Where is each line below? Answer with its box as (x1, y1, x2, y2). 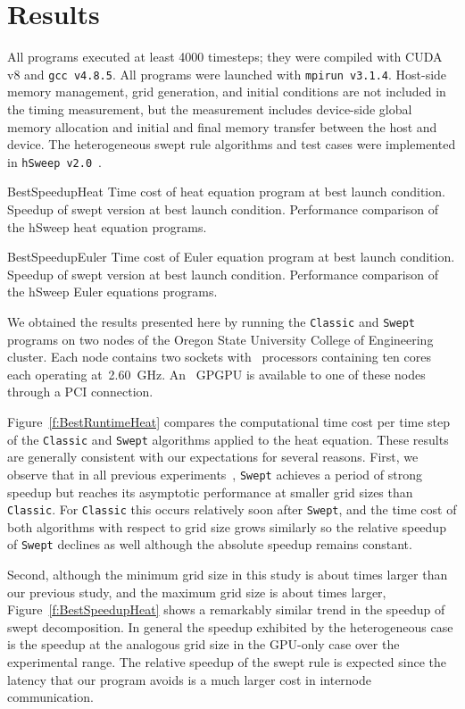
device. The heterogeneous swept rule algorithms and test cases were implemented (7, 135, 456, 154)
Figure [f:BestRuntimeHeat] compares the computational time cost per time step (7, 413, 451, 430)
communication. (7, 688, 94, 706)
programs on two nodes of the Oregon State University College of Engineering (7, 329, 434, 348)
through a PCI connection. (7, 382, 154, 401)
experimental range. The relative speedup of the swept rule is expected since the (7, 652, 446, 671)
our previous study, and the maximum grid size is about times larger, (7, 582, 386, 601)
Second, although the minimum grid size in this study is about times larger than (7, 565, 448, 583)
